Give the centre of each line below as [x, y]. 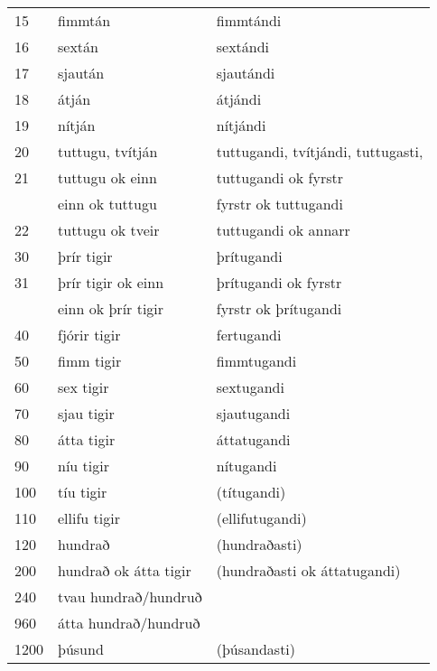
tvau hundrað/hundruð [130, 596]
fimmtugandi [256, 361]
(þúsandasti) [256, 649]
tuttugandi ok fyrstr [279, 177]
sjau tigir [86, 413]
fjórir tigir [89, 335]
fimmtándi [249, 20]
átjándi [239, 99]
